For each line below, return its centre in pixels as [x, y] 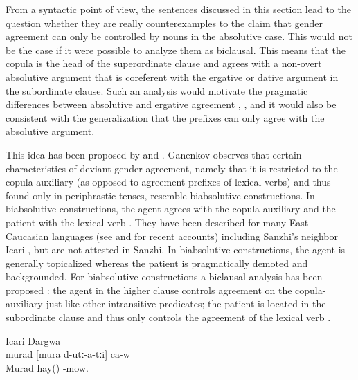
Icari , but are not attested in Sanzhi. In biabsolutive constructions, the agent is [176, 250]
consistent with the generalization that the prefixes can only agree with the [165, 117]
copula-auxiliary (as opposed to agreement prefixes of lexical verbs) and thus [168, 182]
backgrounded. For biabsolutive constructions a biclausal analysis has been [164, 277]
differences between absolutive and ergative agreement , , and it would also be [171, 104]
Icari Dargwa [33, 340]
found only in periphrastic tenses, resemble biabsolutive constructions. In [160, 195]
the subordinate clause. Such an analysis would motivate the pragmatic [157, 90]
